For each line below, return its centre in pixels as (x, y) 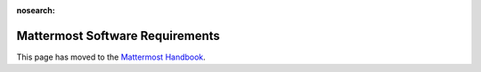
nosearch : (36, 10)
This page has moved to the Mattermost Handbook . (111, 57)
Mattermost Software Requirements (118, 36)
